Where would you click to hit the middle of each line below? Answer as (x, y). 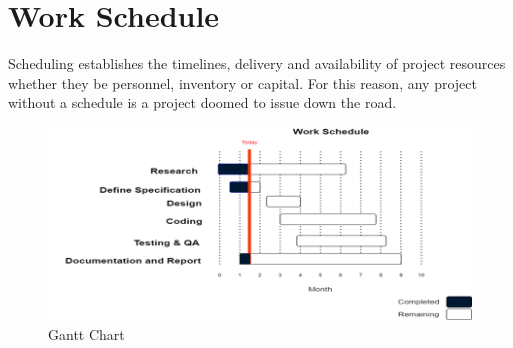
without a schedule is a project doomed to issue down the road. (202, 102)
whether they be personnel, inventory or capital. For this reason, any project (242, 82)
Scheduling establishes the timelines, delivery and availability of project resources (257, 63)
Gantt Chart (86, 334)
